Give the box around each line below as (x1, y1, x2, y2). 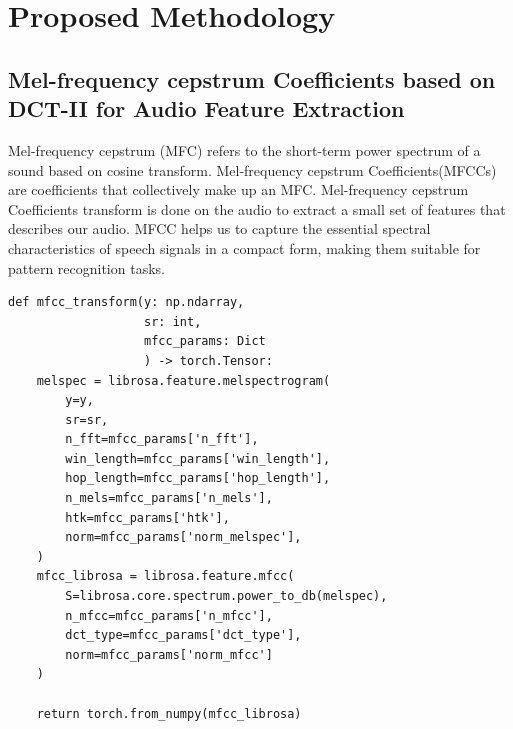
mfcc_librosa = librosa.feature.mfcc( (36, 569, 295, 584)
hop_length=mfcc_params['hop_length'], (65, 471, 331, 486)
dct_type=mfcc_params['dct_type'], (65, 628, 302, 643)
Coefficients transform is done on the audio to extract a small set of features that (8, 198, 506, 219)
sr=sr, (65, 412, 109, 427)
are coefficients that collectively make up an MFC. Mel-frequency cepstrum (8, 179, 469, 200)
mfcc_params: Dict (144, 334, 266, 349)
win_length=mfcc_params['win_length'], (65, 451, 331, 466)
